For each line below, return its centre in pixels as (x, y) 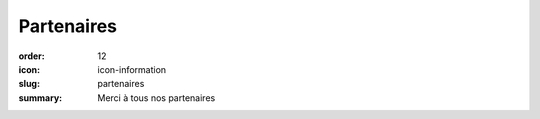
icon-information (132, 69)
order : (31, 56)
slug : (29, 84)
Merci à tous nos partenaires (156, 97)
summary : (40, 97)
